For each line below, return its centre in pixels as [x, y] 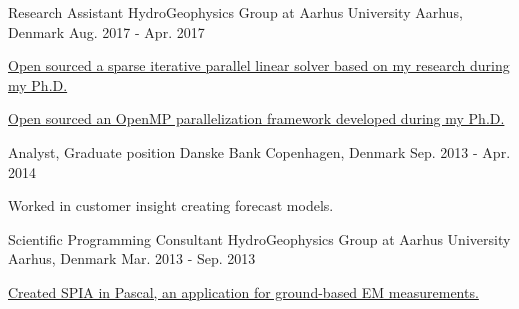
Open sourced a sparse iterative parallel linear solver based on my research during [259, 65]
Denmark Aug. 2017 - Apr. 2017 [106, 31]
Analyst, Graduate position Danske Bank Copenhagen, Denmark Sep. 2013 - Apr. [259, 151]
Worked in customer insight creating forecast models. [171, 205]
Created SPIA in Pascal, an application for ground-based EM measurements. [243, 291]
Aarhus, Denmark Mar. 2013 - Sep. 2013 [132, 258]
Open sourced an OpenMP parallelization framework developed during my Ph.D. [256, 118]
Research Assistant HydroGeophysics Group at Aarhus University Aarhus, [235, 12]
